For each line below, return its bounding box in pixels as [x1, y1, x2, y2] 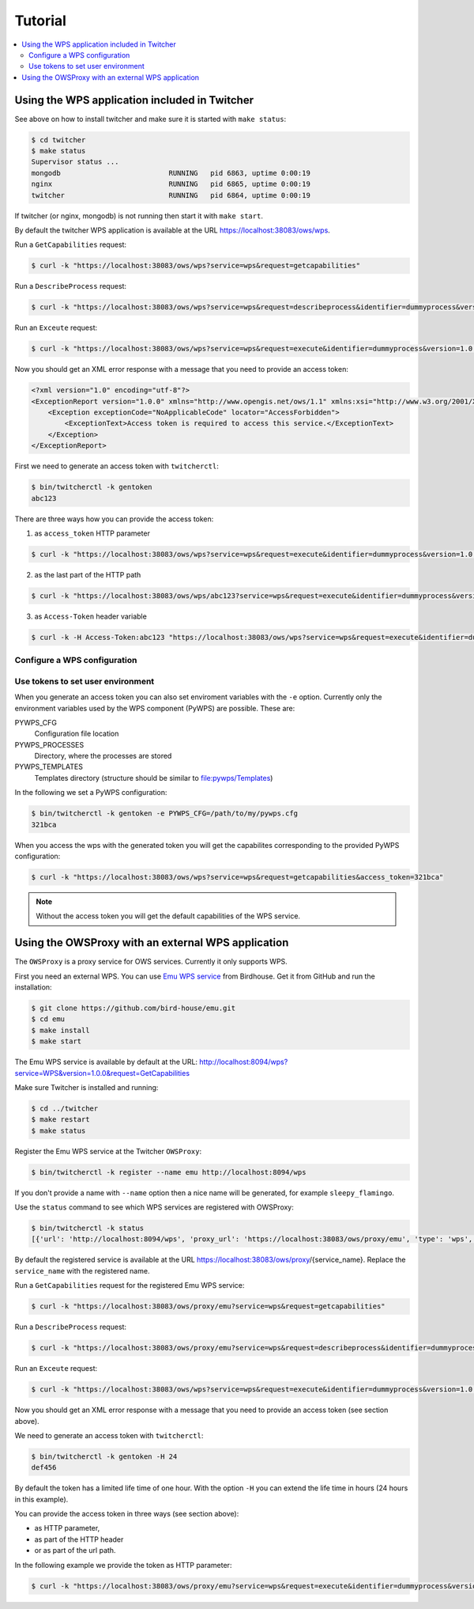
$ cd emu [31, 1015, 66, 1024]
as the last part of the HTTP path [34, 570, 141, 579]
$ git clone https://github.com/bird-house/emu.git [31, 1004, 236, 1013]
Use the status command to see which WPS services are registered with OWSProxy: [14, 1202, 294, 1212]
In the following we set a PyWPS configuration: [14, 788, 167, 797]
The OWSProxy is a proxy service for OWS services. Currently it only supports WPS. [14, 957, 288, 967]
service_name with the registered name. [14, 1266, 150, 1275]
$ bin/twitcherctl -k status [31, 1224, 145, 1233]
